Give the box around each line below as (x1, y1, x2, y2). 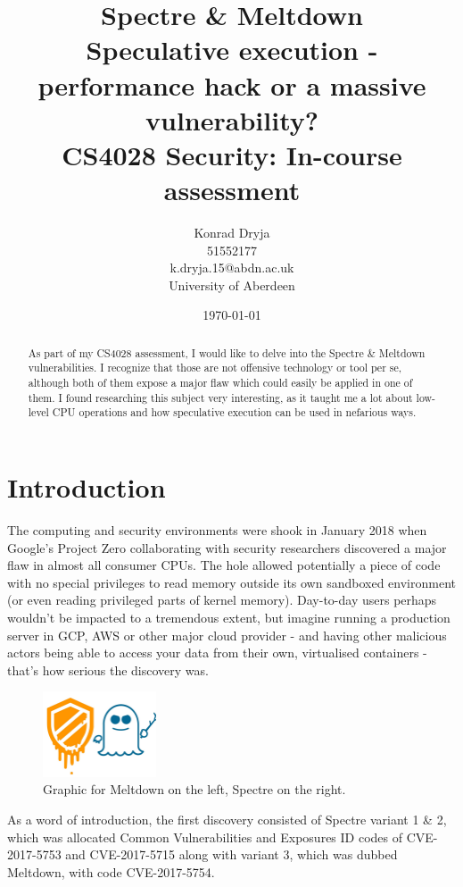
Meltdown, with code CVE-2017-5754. (7, 862, 215, 881)
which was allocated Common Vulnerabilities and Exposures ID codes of (7, 827, 403, 846)
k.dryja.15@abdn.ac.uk (169, 258, 294, 277)
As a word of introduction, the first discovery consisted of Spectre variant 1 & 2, (7, 809, 447, 828)
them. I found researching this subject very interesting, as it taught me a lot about (28, 389, 413, 405)
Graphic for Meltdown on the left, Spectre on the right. (43, 780, 346, 799)
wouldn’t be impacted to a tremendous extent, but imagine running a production (7, 608, 451, 627)
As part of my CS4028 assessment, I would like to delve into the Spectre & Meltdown (28, 345, 426, 360)
